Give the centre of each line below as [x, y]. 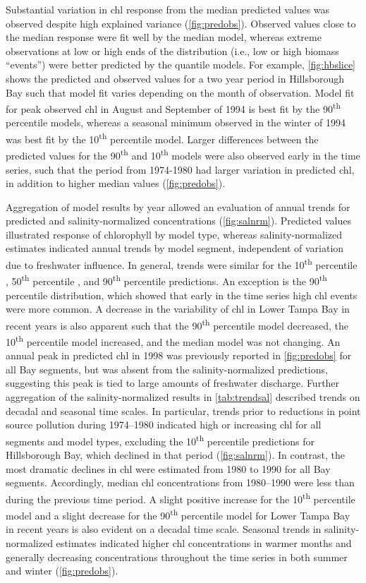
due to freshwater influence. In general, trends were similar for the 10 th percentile [182, 264]
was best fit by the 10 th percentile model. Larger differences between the [162, 138]
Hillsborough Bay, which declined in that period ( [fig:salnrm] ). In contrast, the [175, 455]
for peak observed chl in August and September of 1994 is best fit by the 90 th [173, 108]
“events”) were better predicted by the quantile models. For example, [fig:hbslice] [181, 65]
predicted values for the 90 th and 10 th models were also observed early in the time [183, 154]
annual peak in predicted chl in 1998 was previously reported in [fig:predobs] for [179, 355]
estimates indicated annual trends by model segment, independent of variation [175, 248]
